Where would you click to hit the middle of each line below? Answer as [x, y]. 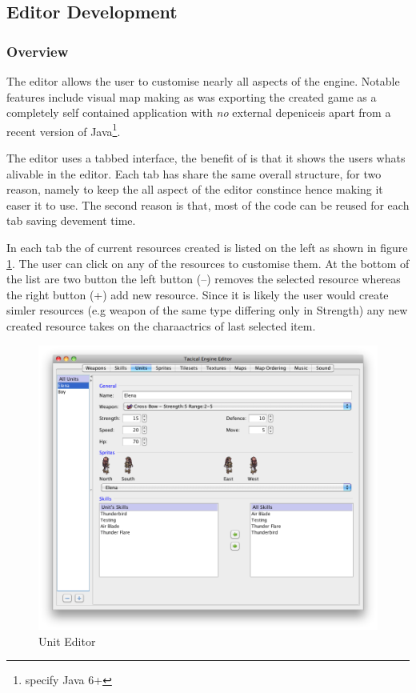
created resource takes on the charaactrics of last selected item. [161, 325]
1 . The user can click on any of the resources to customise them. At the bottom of [208, 263]
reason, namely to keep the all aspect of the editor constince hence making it [195, 189]
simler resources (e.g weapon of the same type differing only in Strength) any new [207, 310]
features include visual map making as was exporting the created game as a [192, 96]
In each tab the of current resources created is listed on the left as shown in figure [207, 247]
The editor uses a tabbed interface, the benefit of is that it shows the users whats [206, 158]
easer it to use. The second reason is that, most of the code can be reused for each [208, 204]
